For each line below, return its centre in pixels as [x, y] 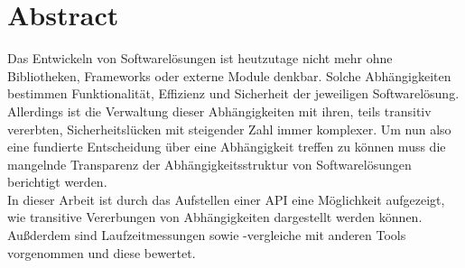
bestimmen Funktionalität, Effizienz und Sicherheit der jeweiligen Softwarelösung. [233, 93]
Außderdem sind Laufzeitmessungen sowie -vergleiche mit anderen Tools [207, 235]
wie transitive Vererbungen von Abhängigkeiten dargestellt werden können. [215, 217]
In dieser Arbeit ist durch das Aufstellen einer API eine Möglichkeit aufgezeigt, [226, 199]
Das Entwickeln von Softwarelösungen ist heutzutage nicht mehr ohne [200, 58]
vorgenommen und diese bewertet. [102, 252]
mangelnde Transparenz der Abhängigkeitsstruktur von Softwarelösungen [209, 164]
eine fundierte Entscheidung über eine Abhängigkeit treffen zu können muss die [227, 147]
